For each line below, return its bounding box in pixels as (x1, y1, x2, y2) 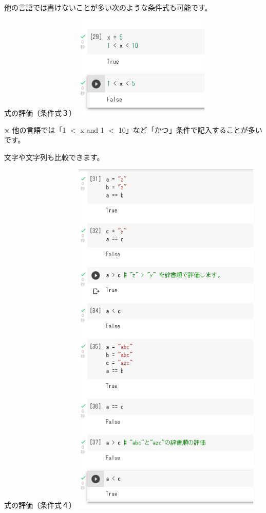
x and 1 (80, 124, 104, 135)
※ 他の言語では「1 (4, 124, 66, 135)
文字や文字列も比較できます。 (4, 151, 104, 162)
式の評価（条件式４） (4, 500, 76, 510)
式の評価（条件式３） (4, 107, 76, 118)
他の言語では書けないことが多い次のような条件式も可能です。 (4, 2, 212, 12)
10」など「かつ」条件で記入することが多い (118, 124, 262, 135)
